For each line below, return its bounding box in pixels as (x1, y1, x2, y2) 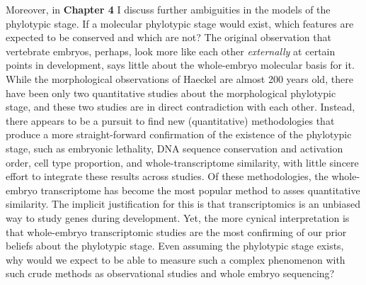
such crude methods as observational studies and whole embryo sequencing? (6, 266, 335, 281)
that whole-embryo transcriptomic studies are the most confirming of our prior (6, 224, 347, 239)
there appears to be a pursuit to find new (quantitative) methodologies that (6, 113, 335, 128)
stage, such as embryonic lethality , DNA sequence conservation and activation (6, 140, 343, 155)
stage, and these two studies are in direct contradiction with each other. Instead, (6, 99, 355, 114)
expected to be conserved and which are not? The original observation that (6, 30, 331, 45)
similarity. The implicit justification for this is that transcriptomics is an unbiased (6, 196, 360, 211)
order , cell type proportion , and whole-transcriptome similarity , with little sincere (6, 155, 359, 169)
